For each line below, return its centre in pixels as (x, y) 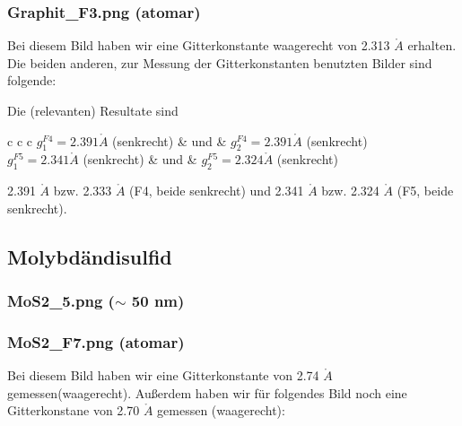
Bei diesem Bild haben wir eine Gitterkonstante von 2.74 (163, 375)
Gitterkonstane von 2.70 (74, 410)
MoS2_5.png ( (61, 301)
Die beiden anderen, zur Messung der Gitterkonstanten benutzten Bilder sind (220, 62)
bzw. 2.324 (350, 191)
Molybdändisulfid (90, 256)
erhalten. (432, 45)
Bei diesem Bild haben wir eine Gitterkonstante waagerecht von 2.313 (199, 45)
